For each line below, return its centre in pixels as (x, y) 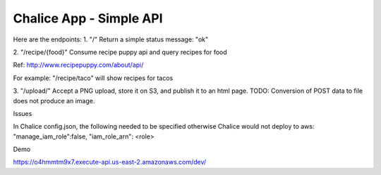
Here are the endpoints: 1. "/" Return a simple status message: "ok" (111, 39)
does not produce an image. (54, 101)
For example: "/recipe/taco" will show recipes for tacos (93, 78)
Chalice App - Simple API (88, 18)
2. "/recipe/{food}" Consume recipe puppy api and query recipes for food (120, 52)
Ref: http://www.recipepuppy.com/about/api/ (78, 65)
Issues (23, 113)
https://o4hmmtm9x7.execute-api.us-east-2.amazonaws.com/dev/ (110, 162)
